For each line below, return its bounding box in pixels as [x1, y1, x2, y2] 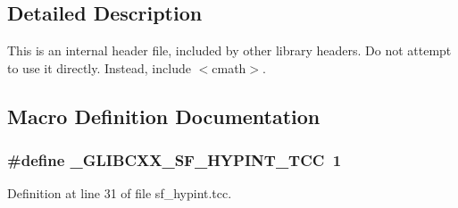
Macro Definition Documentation [7, 102, 321, 129]
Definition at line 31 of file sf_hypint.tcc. [7, 184, 232, 203]
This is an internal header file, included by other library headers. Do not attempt [7, 41, 452, 60]
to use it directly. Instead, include [7, 58, 191, 77]
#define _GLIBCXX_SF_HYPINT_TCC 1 [7, 149, 342, 171]
